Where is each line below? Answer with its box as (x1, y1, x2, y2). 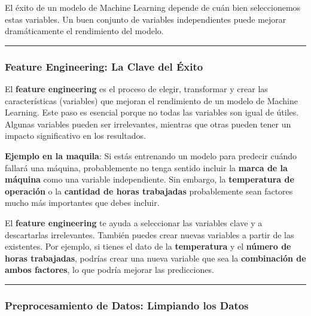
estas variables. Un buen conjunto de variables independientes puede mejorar (5, 13, 286, 25)
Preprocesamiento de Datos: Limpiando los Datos (5, 297, 249, 312)
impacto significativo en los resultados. (5, 129, 147, 142)
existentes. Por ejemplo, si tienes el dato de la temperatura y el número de (5, 240, 291, 253)
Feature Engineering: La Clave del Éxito (5, 59, 203, 74)
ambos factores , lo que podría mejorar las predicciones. (5, 263, 214, 276)
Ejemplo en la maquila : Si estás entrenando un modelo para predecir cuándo (5, 149, 297, 162)
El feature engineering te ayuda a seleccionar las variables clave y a (5, 216, 263, 229)
